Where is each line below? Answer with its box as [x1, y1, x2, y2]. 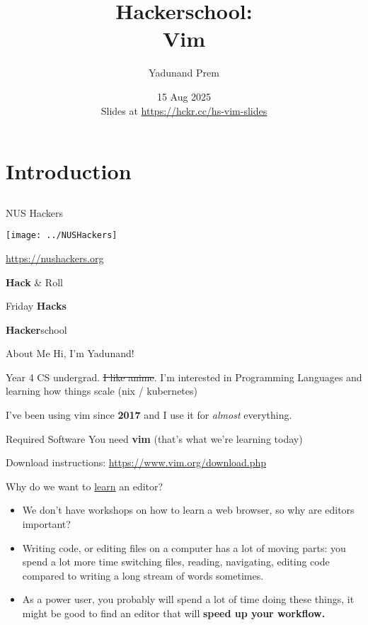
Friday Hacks [6, 298, 67, 313]
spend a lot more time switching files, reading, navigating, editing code [22, 554, 330, 569]
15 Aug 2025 [156, 89, 212, 103]
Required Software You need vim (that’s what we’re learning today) [6, 431, 303, 446]
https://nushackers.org [6, 250, 104, 265]
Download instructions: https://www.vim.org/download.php [6, 455, 267, 470]
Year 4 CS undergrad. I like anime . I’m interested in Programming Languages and [6, 369, 362, 384]
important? [22, 517, 71, 531]
